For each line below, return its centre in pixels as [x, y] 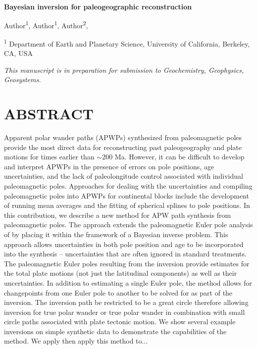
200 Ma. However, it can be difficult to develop [173, 157]
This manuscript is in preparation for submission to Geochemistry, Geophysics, [124, 70]
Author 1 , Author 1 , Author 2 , [46, 24]
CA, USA [18, 53]
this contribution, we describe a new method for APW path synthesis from [118, 215]
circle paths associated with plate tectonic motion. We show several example [120, 322]
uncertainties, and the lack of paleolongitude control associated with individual [124, 176]
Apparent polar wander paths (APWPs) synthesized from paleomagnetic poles [123, 137]
